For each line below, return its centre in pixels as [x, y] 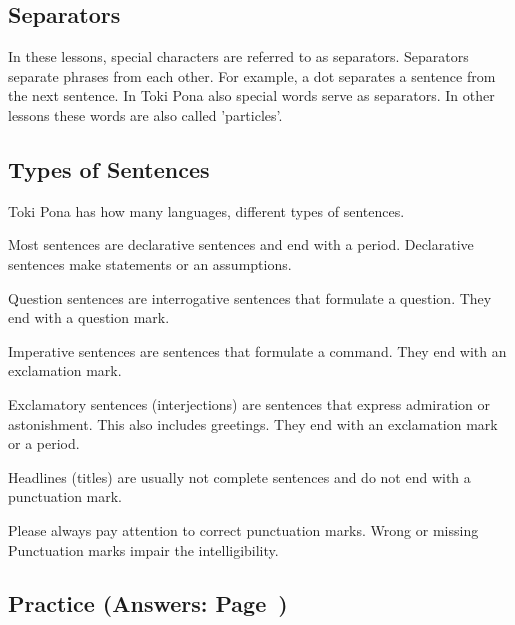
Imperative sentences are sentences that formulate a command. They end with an [257, 350]
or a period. [44, 443]
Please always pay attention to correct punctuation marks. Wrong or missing [243, 529]
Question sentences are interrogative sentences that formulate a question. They [250, 297]
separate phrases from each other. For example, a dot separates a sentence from [252, 75]
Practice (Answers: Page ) [148, 603]
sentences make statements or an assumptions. [150, 263]
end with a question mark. [89, 317]
